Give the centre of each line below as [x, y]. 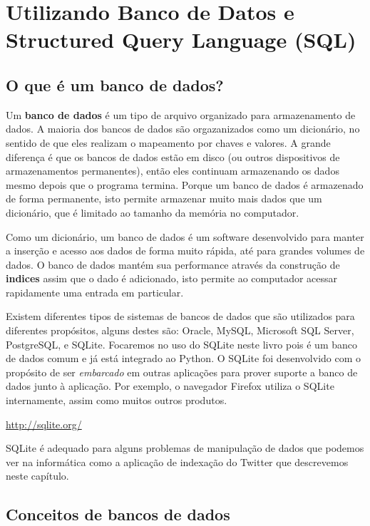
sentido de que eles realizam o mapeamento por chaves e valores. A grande [168, 142]
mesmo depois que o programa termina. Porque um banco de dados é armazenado [185, 184]
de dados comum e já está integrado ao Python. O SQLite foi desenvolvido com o [184, 358]
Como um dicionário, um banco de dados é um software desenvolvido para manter [185, 236]
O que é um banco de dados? [115, 84]
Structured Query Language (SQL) [181, 40]
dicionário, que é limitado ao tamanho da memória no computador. [153, 212]
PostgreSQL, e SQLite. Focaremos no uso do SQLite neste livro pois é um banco [182, 344]
